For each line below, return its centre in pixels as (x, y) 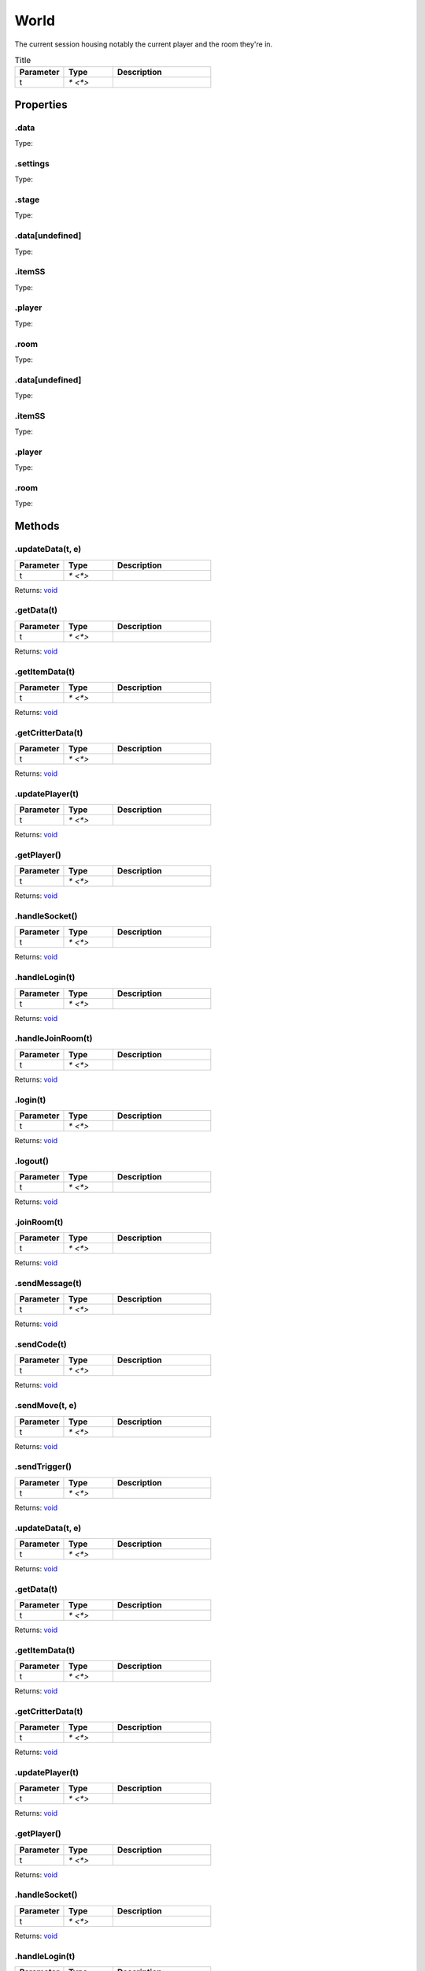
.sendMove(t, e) (46, 1406)
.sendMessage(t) (48, 1283)
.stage (27, 199)
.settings (32, 163)
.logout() (31, 1161)
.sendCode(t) (41, 1344)
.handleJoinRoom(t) (54, 1038)
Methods (37, 526)
